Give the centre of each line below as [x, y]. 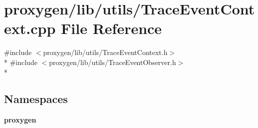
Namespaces [36, 99]
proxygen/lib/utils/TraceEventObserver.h [113, 62]
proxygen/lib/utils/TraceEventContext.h [105, 52]
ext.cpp [30, 28]
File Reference [112, 28]
